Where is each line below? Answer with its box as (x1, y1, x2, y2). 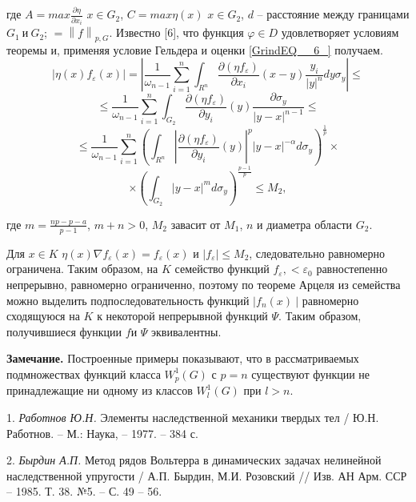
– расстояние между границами (257, 6, 410, 22)
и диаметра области (257, 215, 353, 232)
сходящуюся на (6, 307, 80, 324)
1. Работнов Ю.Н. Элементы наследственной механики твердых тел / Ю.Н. (6, 408, 379, 425)
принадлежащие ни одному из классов (6, 382, 193, 399)
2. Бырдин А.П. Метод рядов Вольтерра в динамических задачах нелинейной (6, 452, 382, 468)
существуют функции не (251, 365, 370, 382)
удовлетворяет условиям (281, 24, 399, 41)
